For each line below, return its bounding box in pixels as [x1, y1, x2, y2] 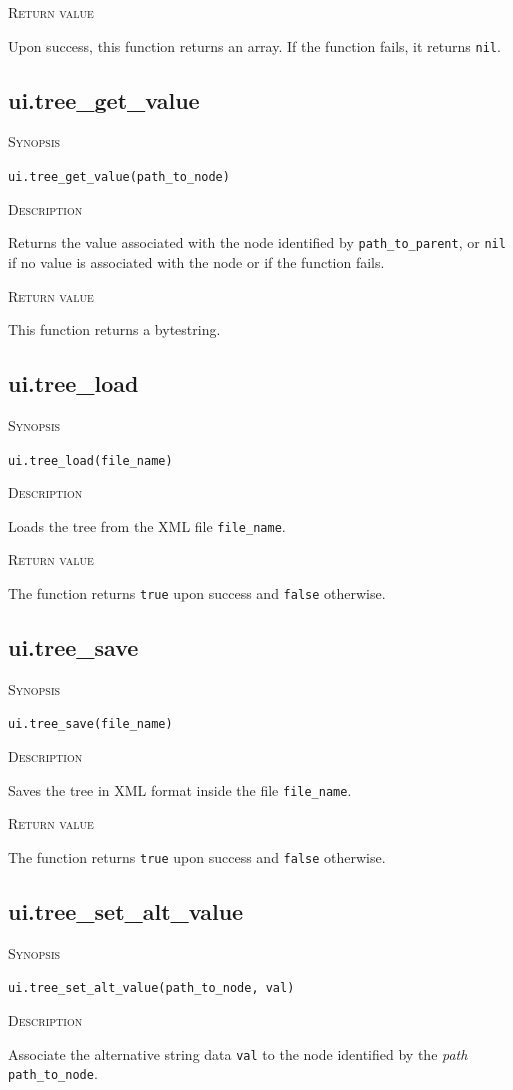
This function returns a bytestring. [8, 319, 221, 340]
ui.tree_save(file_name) [8, 717, 173, 732]
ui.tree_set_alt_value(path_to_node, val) [8, 981, 295, 996]
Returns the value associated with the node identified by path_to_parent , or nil [8, 232, 506, 253]
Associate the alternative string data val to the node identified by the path [8, 1043, 468, 1064]
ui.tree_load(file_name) [8, 453, 173, 468]
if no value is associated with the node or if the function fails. [8, 251, 385, 272]
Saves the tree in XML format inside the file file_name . [8, 779, 352, 800]
